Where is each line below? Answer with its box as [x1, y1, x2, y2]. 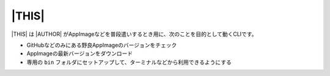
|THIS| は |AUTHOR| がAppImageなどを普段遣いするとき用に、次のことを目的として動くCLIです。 [11, 30, 257, 38]
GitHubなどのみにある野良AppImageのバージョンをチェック [26, 41, 177, 49]
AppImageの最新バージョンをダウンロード [26, 50, 133, 57]
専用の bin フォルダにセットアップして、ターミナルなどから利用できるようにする [26, 58, 232, 66]
